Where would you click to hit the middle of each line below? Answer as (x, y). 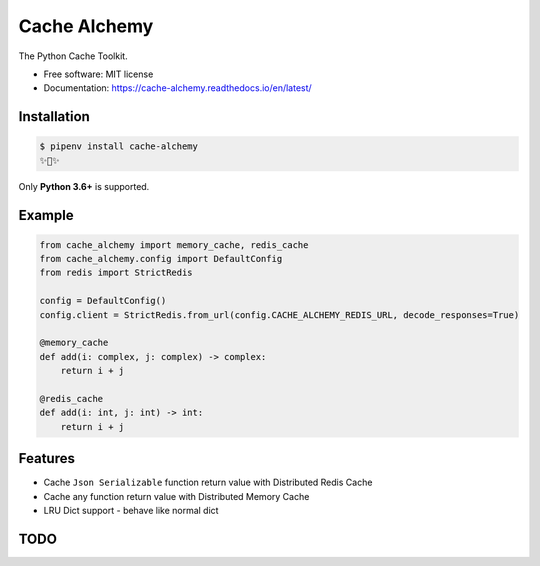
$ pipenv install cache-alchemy (119, 146)
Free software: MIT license (98, 74)
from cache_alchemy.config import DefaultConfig (161, 259)
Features (46, 458)
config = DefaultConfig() (103, 301)
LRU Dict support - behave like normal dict (131, 511)
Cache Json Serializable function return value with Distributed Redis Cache (208, 482)
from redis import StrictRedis (116, 273)
